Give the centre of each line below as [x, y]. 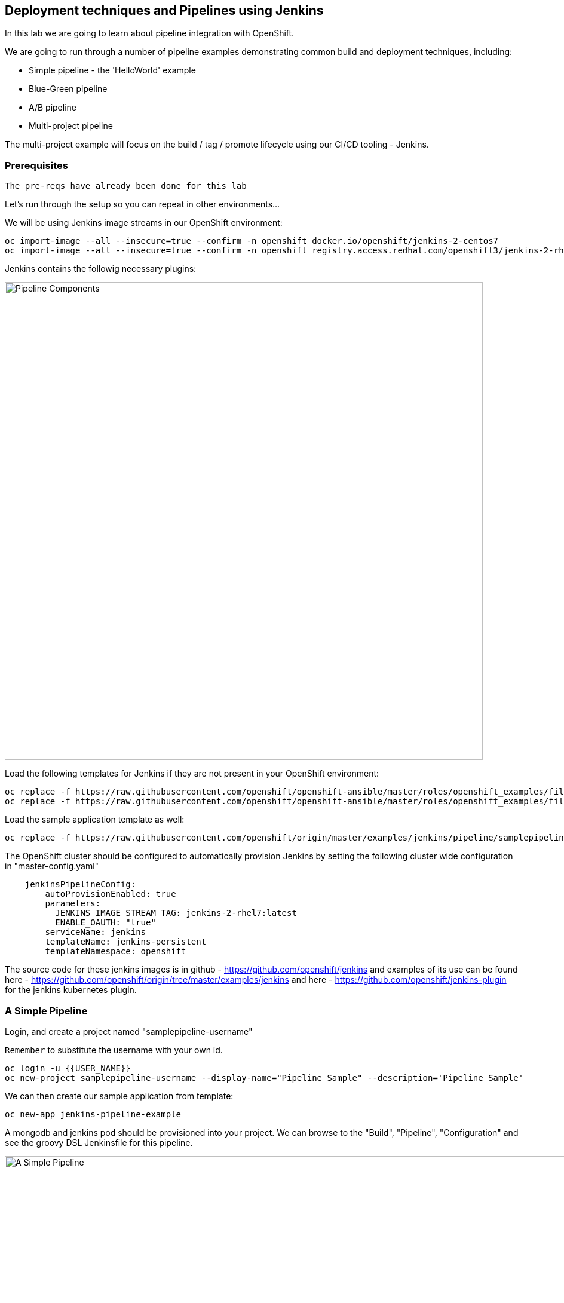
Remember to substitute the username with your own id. [114, 1050]
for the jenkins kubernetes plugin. [71, 990]
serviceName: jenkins [96, 932]
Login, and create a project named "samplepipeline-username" [129, 1031]
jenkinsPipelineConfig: [80, 884]
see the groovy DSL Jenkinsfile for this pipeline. [99, 1142]
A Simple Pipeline [46, 1011]
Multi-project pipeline [71, 126]
